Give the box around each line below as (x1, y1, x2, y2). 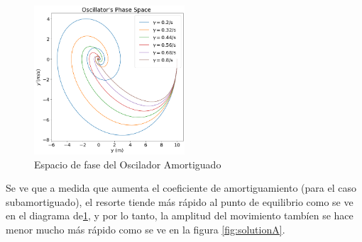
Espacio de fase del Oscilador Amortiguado (34, 156, 221, 171)
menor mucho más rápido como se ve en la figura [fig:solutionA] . (6, 221, 285, 236)
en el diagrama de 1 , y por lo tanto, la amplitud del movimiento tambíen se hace (6, 208, 353, 223)
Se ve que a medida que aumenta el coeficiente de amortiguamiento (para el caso (6, 180, 356, 195)
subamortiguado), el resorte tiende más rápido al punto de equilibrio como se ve (6, 194, 353, 209)
